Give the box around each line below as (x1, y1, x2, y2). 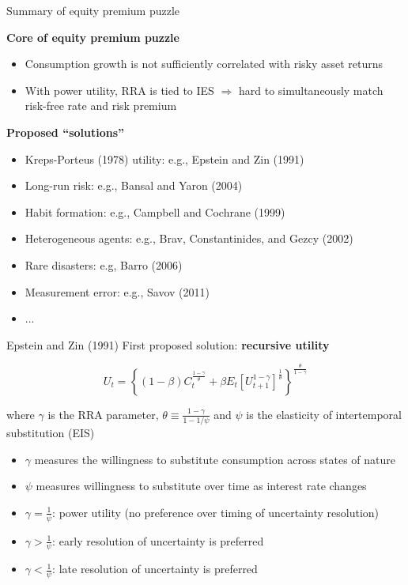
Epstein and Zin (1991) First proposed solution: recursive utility (6, 336, 330, 353)
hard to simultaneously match (238, 81, 383, 98)
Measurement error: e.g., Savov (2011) (25, 283, 210, 300)
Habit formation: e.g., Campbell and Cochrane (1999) (25, 203, 285, 220)
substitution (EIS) (6, 424, 95, 440)
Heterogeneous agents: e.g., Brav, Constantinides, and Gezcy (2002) (25, 230, 353, 247)
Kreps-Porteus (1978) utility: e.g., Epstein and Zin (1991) (25, 150, 304, 167)
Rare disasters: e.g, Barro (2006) (25, 256, 183, 273)
